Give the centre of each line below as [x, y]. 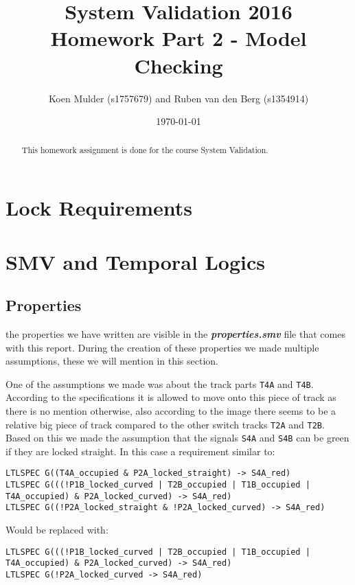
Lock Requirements [99, 208]
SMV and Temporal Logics [135, 261]
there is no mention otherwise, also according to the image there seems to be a [171, 410]
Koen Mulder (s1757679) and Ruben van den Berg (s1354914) [179, 98]
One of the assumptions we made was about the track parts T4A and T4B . [160, 383]
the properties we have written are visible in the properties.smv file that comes [175, 333]
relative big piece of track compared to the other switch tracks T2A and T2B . [165, 424]
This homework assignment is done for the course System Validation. [145, 150]
